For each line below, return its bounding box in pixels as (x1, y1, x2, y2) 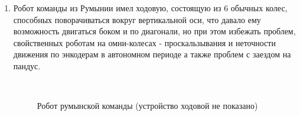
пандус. (13, 59, 41, 72)
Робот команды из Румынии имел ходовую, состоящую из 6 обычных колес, (13, 2, 288, 14)
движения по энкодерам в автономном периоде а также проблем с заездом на (13, 48, 291, 60)
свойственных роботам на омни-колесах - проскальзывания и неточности (13, 36, 276, 49)
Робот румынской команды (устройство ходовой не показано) (37, 99, 258, 112)
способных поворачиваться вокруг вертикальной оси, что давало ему (13, 13, 261, 25)
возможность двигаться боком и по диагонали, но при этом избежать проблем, (13, 25, 296, 37)
